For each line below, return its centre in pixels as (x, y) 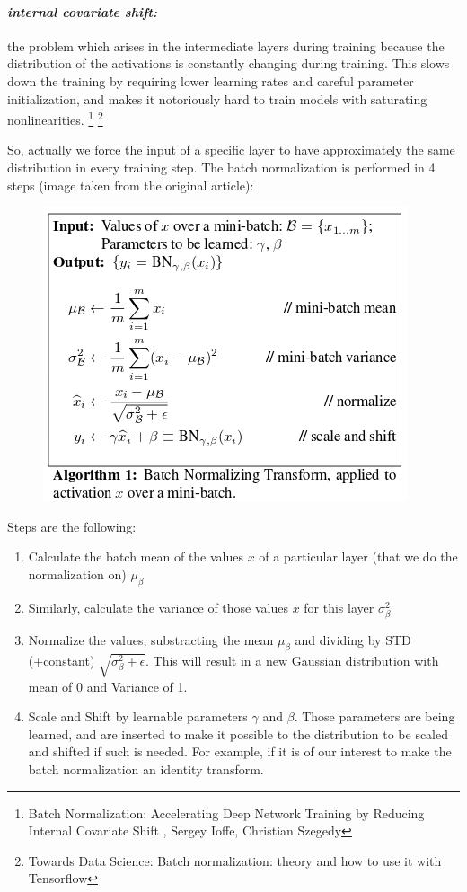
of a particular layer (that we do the (358, 556)
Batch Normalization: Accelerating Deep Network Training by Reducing (226, 813)
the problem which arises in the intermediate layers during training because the (226, 45)
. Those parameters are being (374, 716)
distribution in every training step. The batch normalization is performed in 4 (221, 168)
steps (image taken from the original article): (131, 185)
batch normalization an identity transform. (146, 769)
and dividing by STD (353, 639)
